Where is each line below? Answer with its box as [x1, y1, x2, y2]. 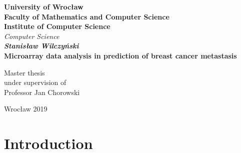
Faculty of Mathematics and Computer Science [4, 11, 169, 21]
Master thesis [4, 67, 45, 77]
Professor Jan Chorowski [4, 86, 80, 97]
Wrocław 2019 [4, 103, 47, 114]
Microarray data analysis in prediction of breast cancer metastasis [4, 50, 237, 60]
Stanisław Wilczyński [4, 40, 79, 51]
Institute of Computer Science [4, 21, 110, 31]
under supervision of [4, 77, 66, 87]
